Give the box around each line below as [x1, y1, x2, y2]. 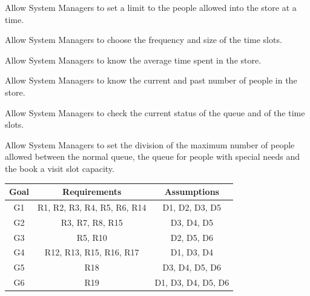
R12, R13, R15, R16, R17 [44, 246, 139, 258]
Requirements [62, 185, 122, 198]
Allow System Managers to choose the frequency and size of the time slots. [5, 33, 282, 46]
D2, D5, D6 [170, 231, 213, 243]
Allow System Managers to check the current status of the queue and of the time [5, 106, 305, 119]
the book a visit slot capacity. [5, 162, 114, 174]
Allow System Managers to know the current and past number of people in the [5, 74, 297, 87]
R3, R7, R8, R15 [61, 215, 123, 228]
